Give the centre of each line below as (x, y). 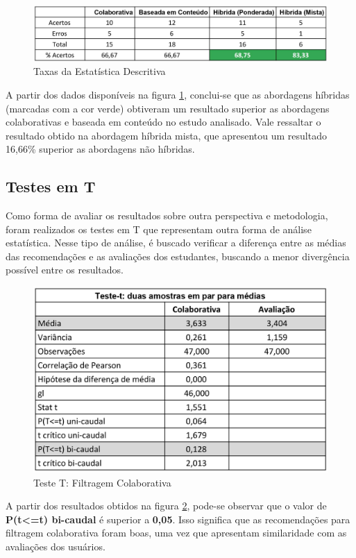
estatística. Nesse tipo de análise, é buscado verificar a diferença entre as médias (176, 243)
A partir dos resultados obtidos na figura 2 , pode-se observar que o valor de (166, 506)
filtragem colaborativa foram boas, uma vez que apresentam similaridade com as (176, 533)
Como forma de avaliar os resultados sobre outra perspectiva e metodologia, (167, 215)
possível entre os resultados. (65, 270)
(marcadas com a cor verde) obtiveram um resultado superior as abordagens (168, 108)
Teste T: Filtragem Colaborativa (102, 482)
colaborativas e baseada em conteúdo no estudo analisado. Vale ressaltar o (163, 122)
